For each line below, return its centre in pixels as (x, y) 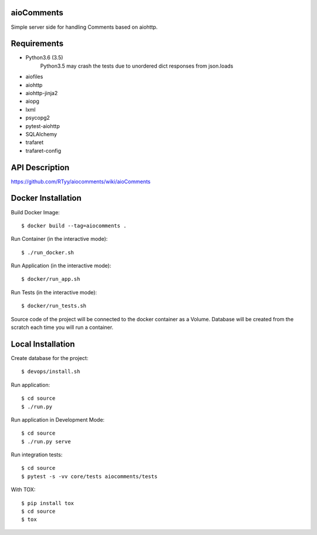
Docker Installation (46, 198)
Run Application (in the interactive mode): (61, 266)
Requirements (37, 44)
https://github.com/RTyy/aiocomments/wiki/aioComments (81, 181)
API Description (40, 167)
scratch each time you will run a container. (62, 327)
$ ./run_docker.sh (48, 252)
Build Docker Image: (35, 212)
